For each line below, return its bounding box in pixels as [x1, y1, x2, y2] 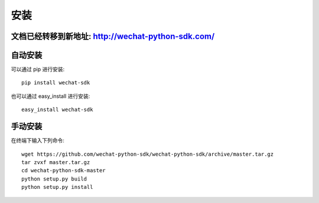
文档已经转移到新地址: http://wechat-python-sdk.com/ [11, 31, 215, 41]
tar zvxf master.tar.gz [21, 159, 90, 165]
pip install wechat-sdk [21, 80, 90, 86]
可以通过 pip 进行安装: [11, 66, 65, 73]
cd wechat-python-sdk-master [21, 167, 106, 174]
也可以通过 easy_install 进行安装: [11, 92, 90, 100]
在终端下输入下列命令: [11, 137, 65, 144]
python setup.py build [21, 175, 87, 182]
